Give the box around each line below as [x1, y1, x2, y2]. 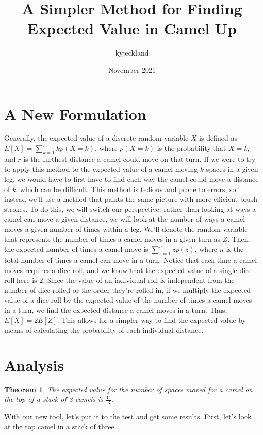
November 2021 [108, 64, 156, 75]
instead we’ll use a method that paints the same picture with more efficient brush [4, 194, 258, 204]
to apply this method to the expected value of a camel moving [4, 164, 198, 174]
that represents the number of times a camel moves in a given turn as [4, 233, 220, 244]
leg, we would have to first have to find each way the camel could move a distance [4, 174, 259, 184]
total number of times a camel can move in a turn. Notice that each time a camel [4, 254, 257, 265]
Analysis [4, 354, 64, 375]
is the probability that [157, 143, 226, 153]
